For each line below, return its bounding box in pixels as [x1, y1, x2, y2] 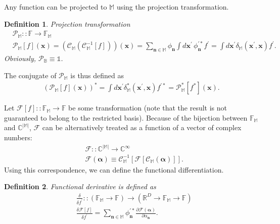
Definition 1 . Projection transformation [4, 18, 130, 29]
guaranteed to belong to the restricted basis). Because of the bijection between [4, 112, 248, 123]
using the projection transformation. [116, 2, 229, 12]
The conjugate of [4, 70, 57, 80]
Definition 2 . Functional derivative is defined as [4, 181, 156, 192]
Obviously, [4, 53, 36, 63]
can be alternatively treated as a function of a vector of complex [42, 122, 242, 133]
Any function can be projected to [4, 2, 107, 12]
